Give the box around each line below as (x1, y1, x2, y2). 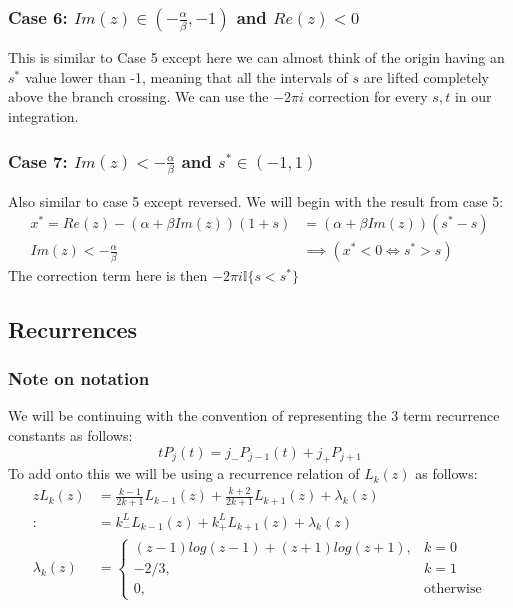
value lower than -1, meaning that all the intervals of (24, 66, 348, 87)
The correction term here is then (8, 264, 208, 285)
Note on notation (8, 366, 150, 391)
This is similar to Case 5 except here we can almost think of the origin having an (8, 47, 505, 68)
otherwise (424, 582, 482, 597)
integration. (8, 106, 79, 126)
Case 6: (8, 4, 68, 29)
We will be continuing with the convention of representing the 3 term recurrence (8, 405, 500, 426)
